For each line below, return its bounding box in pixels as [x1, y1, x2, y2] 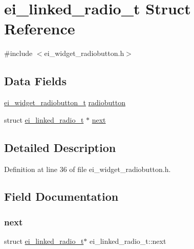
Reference [4, 18, 75, 39]
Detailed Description [4, 139, 116, 155]
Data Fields [4, 73, 67, 89]
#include [4, 48, 33, 59]
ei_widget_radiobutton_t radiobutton [4, 97, 126, 108]
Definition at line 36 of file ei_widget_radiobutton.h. [4, 163, 171, 174]
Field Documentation [4, 188, 119, 204]
